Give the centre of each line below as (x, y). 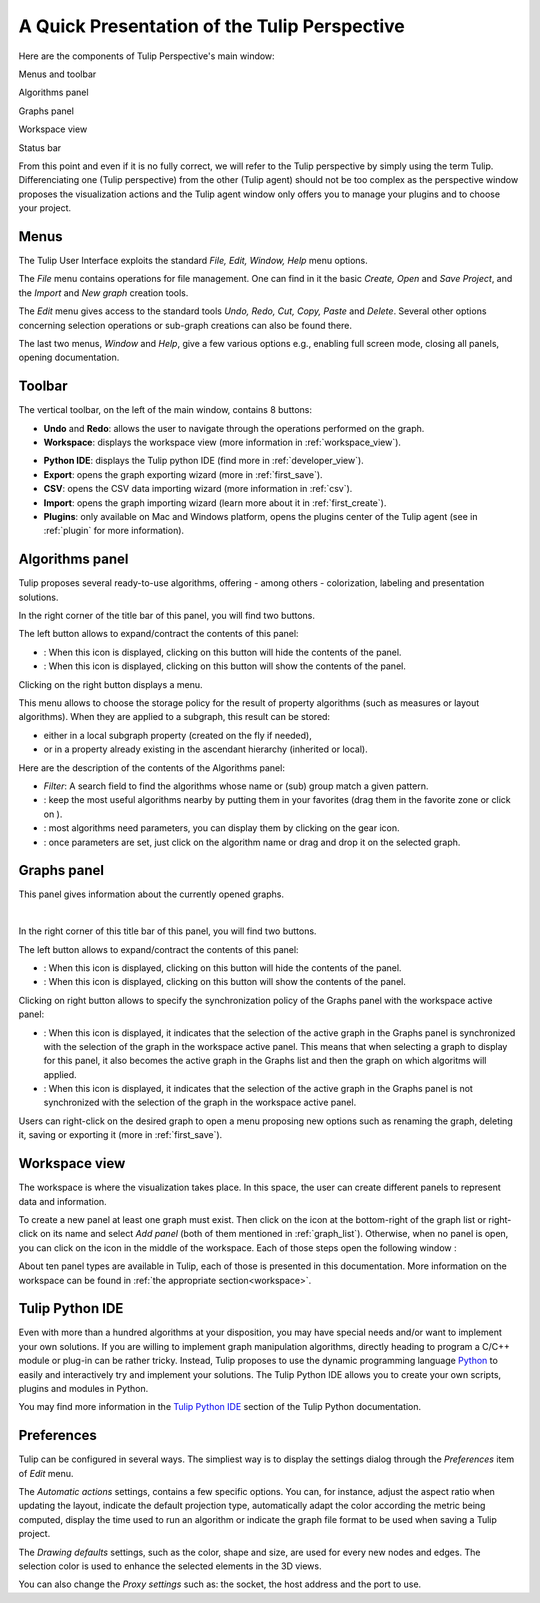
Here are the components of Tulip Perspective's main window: (146, 56)
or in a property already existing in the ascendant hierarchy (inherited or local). (206, 749)
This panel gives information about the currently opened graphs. (151, 894)
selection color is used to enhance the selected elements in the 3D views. (170, 1566)
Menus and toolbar (57, 74)
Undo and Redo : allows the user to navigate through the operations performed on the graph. (234, 428)
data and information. (62, 1201)
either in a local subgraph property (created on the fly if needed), (177, 735)
